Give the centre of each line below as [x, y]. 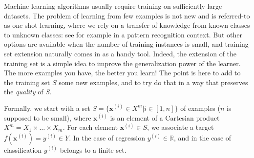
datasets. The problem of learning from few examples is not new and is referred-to [127, 15]
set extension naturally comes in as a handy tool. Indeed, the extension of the [120, 53]
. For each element [90, 127]
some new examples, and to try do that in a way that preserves [153, 82]
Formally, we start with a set [47, 108]
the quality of [24, 92]
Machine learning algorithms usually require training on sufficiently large [113, 6]
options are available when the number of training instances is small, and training [126, 44]
